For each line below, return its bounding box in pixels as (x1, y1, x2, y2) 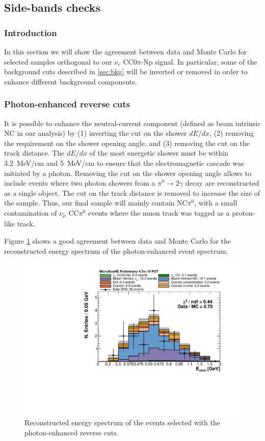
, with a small (194, 197, 237, 208)
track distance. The (4, 148, 65, 158)
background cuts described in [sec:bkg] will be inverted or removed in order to (4, 66, 248, 77)
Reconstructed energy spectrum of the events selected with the (24, 417, 221, 428)
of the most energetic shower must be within (89, 148, 228, 158)
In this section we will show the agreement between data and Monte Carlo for (4, 46, 247, 56)
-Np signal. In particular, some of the (141, 56, 257, 67)
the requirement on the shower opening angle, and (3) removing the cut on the (4, 137, 250, 148)
